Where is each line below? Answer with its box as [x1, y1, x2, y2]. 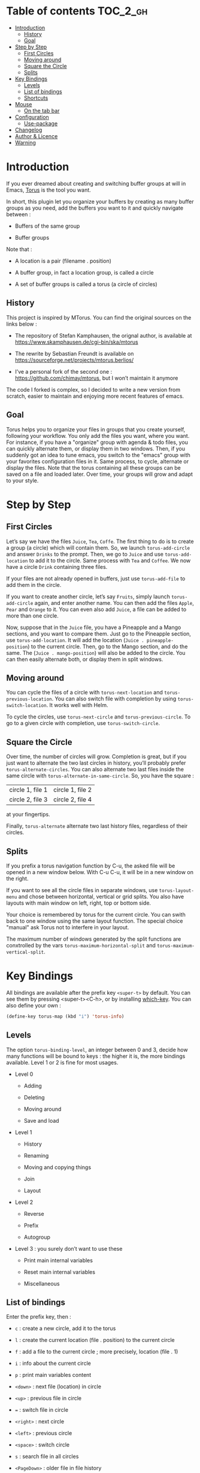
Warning [14, 139, 36, 146]
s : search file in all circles [14, 1453, 79, 1460]
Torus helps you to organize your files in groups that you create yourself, [6, 425, 186, 433]
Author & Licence [14, 132, 58, 139]
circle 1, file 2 [53, 786, 92, 794]
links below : [6, 320, 37, 327]
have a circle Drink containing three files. [6, 563, 108, 570]
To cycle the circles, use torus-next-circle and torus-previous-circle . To [6, 713, 191, 720]
